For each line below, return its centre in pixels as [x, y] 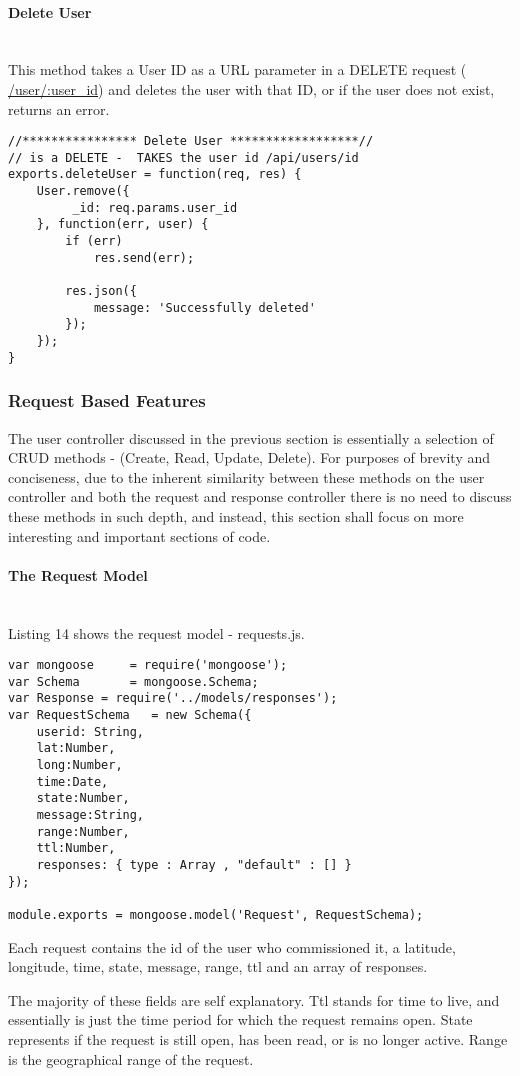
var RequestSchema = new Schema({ [130, 715]
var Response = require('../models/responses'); [173, 698]
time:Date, [72, 781]
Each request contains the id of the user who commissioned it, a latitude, [232, 946]
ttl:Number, [76, 848]
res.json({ [101, 291]
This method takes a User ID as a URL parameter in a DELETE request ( [237, 69]
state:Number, [83, 798]
